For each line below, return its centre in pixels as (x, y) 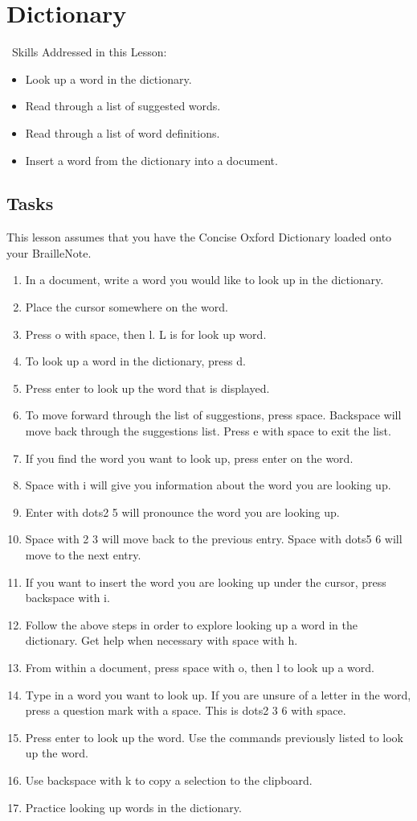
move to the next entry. (83, 555)
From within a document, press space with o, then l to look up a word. (200, 667)
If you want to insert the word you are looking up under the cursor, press (206, 582)
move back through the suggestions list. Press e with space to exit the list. (208, 431)
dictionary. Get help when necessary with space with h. (161, 640)
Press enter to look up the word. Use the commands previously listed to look (214, 737)
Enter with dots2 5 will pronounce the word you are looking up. (182, 512)
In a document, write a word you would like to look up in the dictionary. (204, 280)
